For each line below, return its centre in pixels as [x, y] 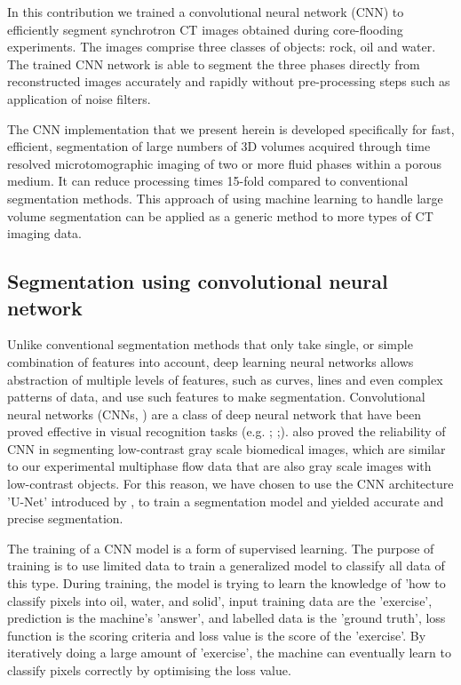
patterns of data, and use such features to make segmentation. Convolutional [216, 397]
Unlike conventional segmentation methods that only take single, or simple [210, 344]
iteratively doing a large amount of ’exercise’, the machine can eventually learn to [229, 653]
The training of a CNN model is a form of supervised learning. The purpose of [221, 548]
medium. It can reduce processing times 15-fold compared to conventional [208, 181]
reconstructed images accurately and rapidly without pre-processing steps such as [229, 81]
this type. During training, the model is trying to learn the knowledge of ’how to [227, 583]
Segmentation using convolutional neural [198, 281]
